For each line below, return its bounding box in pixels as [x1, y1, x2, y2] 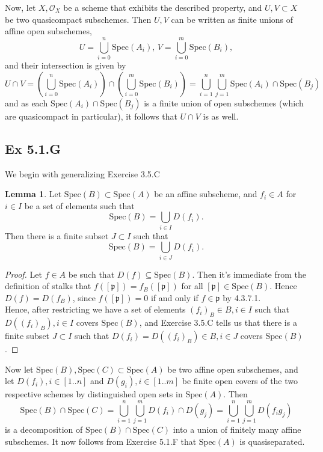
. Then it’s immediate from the [192, 267, 306, 280]
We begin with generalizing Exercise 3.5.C [5, 167, 160, 180]
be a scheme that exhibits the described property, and [63, 1, 262, 13]
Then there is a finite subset [5, 229, 109, 242]
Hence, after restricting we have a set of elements [5, 303, 186, 316]
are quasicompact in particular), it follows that [5, 109, 177, 122]
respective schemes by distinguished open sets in [5, 388, 183, 400]
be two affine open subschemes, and [167, 362, 298, 375]
